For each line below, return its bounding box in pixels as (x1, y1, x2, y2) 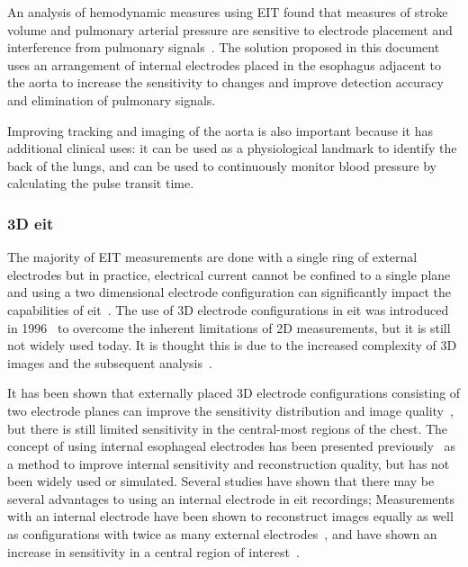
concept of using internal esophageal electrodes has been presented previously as (7, 436, 456, 455)
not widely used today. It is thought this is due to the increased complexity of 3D (7, 336, 457, 355)
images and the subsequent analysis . (7, 353, 212, 372)
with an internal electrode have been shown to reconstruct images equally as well (7, 507, 454, 526)
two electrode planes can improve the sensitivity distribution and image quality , (7, 400, 454, 419)
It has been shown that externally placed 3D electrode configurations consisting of (7, 383, 461, 402)
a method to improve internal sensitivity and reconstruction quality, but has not (7, 454, 450, 472)
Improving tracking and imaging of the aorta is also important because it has (7, 121, 433, 139)
